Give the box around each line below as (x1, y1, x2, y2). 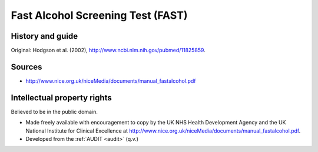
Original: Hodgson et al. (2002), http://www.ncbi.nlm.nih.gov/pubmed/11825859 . (11, 47, 206, 54)
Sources (11, 62, 42, 72)
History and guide (11, 31, 78, 41)
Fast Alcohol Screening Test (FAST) (11, 9, 188, 22)
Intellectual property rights (11, 93, 112, 103)
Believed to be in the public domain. (11, 108, 98, 115)
